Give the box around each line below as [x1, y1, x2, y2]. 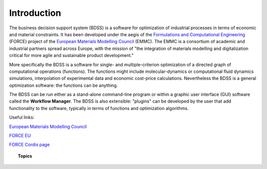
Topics [18, 153, 32, 159]
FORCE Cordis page [9, 142, 50, 148]
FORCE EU [9, 133, 31, 139]
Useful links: [9, 114, 35, 120]
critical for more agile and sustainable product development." [9, 53, 134, 58]
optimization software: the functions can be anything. [9, 82, 118, 88]
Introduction [9, 7, 61, 18]
